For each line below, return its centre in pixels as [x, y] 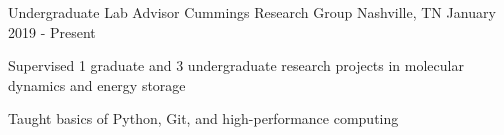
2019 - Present [52, 31]
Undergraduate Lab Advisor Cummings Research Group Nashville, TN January [252, 12]
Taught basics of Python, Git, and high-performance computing [203, 118]
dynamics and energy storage [97, 84]
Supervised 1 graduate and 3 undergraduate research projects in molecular [236, 65]
